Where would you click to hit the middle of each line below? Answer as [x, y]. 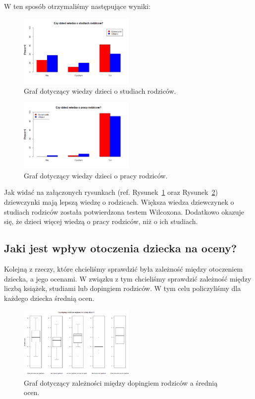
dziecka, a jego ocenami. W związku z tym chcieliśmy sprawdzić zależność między [128, 278]
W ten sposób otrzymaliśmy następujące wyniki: [77, 6]
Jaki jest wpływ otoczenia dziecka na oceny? [121, 248]
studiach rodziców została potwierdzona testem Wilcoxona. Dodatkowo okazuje [124, 211]
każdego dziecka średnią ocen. [49, 298]
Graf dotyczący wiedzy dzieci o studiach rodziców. [100, 90]
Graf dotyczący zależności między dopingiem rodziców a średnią [121, 382]
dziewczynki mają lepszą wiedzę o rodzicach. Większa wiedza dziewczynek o [119, 201]
